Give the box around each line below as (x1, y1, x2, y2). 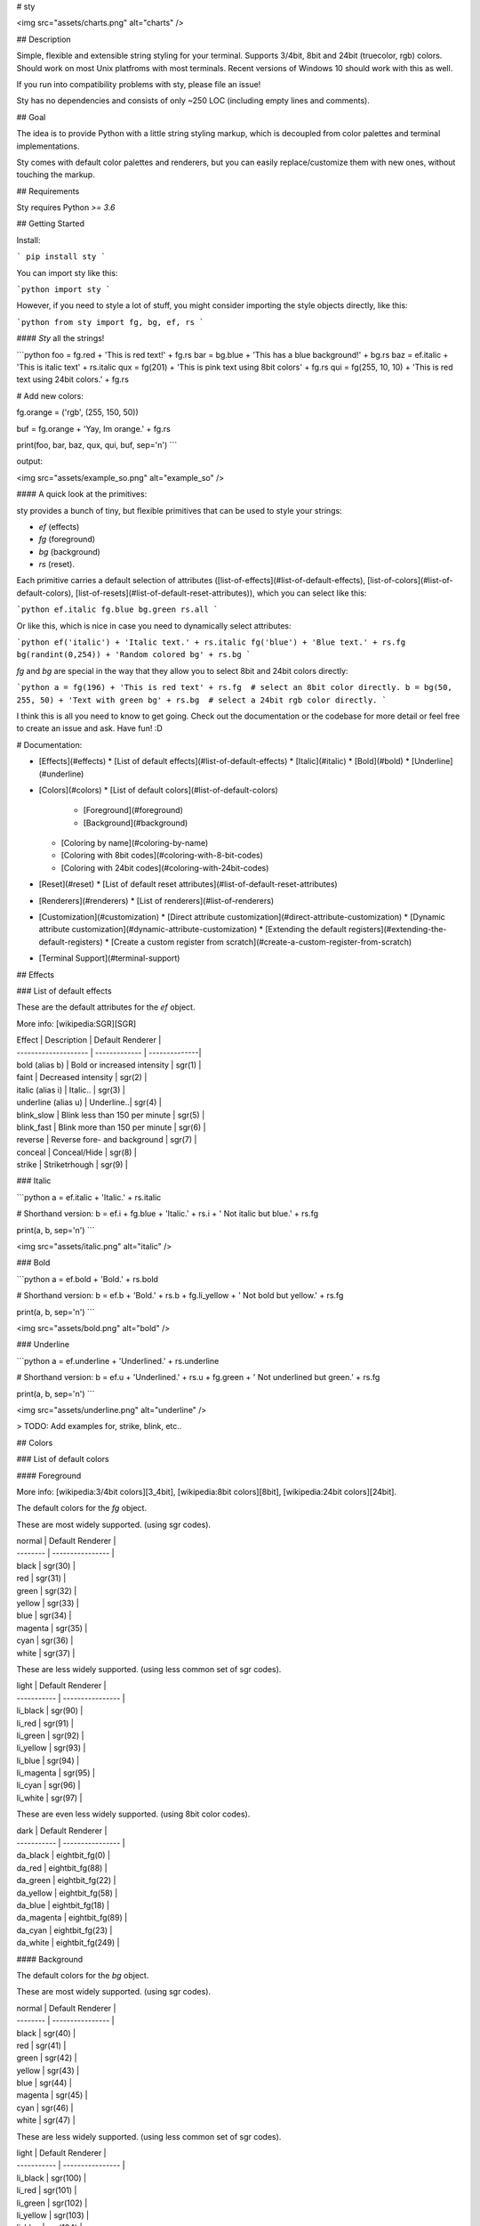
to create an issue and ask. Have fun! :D (16, 723, 164, 734)
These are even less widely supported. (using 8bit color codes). (16, 1808, 251, 1820)
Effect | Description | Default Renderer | (16, 1035, 162, 1045)
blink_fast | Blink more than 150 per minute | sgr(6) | (16, 1122, 206, 1133)
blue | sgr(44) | (16, 2077, 73, 2088)
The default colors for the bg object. (16, 1970, 149, 1980)
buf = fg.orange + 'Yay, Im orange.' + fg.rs (16, 423, 171, 434)
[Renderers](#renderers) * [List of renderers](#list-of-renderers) (38, 895, 275, 906)
